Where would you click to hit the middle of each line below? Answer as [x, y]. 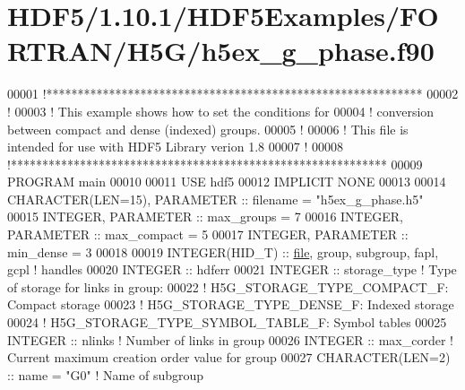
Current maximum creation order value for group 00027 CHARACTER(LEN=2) [229, 357]
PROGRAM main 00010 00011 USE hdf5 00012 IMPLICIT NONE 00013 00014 [227, 182]
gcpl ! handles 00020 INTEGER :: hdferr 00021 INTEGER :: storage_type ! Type [232, 269]
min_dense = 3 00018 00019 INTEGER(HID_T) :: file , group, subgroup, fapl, [223, 251]
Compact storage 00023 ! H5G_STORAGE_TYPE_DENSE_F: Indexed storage [231, 304]
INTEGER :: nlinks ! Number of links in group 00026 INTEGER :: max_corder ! [230, 339]
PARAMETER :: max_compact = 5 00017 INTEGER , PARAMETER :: [208, 234]
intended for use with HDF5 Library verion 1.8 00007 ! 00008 [175, 147]
